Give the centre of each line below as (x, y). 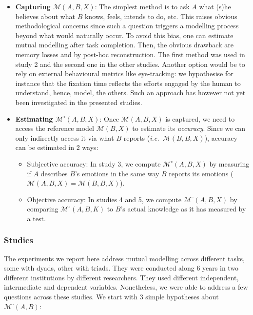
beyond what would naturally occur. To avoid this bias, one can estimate (124, 35)
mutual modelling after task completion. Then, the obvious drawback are (124, 45)
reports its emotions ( (201, 173)
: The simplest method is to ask (142, 6)
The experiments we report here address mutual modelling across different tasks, (124, 258)
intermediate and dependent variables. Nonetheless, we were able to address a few (126, 287)
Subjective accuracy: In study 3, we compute (94, 163)
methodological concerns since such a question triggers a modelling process (127, 26)
